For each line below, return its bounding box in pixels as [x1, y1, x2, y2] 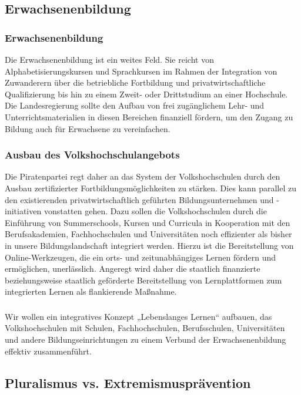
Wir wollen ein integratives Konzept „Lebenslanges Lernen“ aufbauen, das [5, 310, 272, 322]
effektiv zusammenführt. [5, 345, 92, 357]
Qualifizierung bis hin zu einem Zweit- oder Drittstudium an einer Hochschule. [5, 87, 288, 100]
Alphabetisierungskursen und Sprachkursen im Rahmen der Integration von [5, 65, 277, 77]
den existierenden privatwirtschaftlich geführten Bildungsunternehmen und [5, 193, 274, 205]
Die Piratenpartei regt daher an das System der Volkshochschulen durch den [5, 170, 280, 183]
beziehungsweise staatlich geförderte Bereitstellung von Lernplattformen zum [5, 274, 282, 286]
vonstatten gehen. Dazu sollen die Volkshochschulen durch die [44, 205, 267, 217]
